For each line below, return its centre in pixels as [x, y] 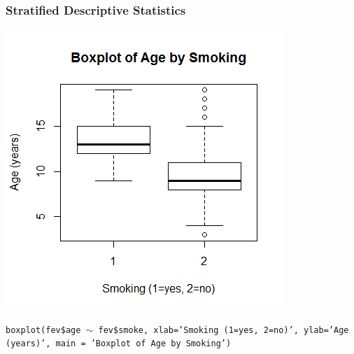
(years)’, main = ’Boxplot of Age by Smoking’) [119, 344]
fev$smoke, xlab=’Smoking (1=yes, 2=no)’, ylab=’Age [224, 330]
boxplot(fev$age [43, 330]
